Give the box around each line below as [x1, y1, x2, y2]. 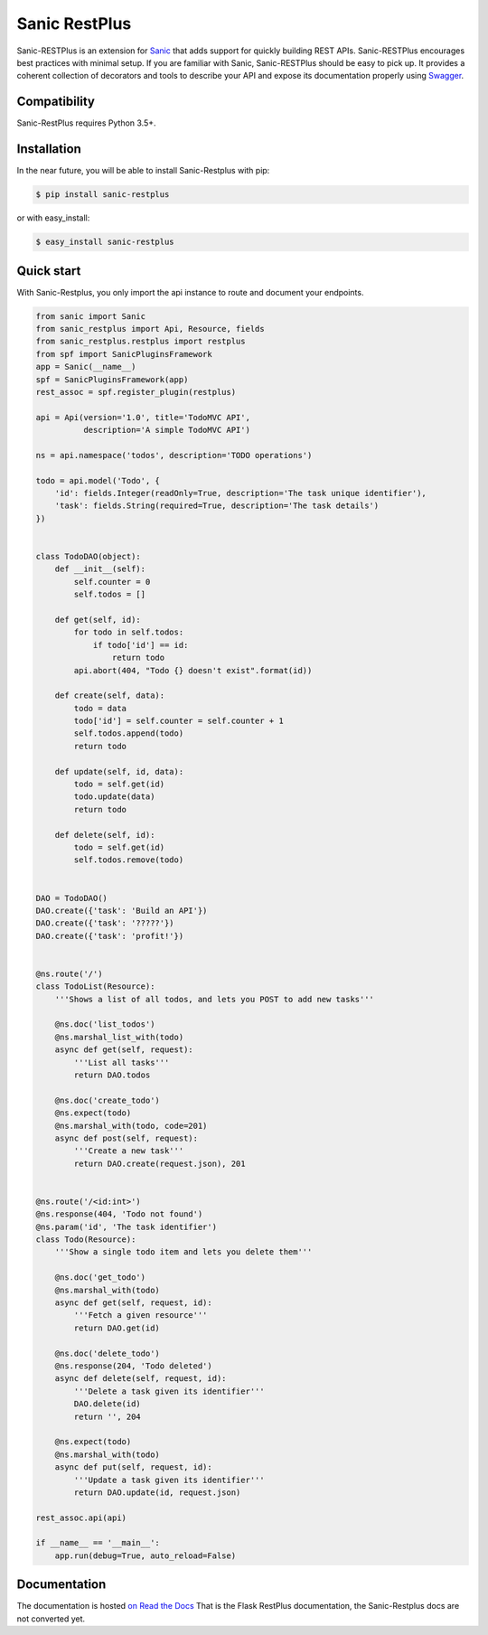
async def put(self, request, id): [54, 1462, 212, 1472]
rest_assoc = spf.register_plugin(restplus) [35, 387, 237, 397]
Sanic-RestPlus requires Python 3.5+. [16, 117, 157, 128]
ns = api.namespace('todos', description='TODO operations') [35, 450, 313, 460]
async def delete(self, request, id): [54, 1374, 227, 1384]
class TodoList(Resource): [35, 982, 155, 991]
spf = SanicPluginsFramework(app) [35, 374, 189, 384]
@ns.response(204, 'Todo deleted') [54, 1361, 212, 1371]
